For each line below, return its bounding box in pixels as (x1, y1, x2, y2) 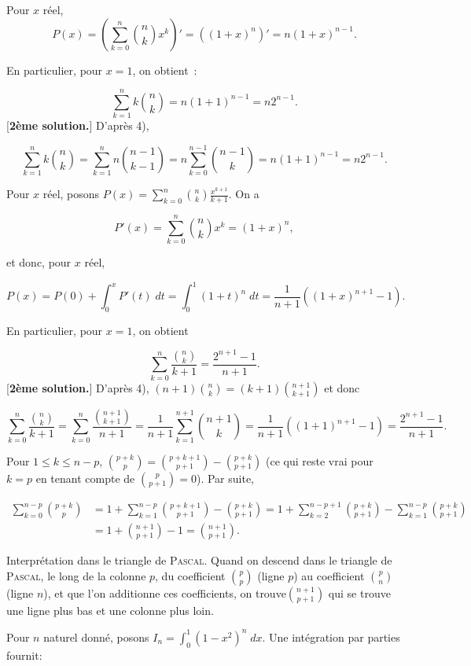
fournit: (6, 646, 42, 663)
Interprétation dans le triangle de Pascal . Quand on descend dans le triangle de (6, 552, 392, 568)
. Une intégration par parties (262, 628, 400, 645)
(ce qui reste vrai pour (265, 452, 373, 469)
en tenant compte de (35, 469, 135, 486)
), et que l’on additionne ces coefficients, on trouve (43, 584, 286, 601)
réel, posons (42, 186, 100, 202)
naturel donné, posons (43, 628, 149, 645)
